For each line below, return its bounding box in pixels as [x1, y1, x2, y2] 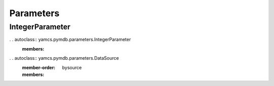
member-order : [22, 64, 56, 70]
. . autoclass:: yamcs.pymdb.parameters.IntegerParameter [9, 36, 131, 42]
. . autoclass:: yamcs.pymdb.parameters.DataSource [9, 55, 119, 61]
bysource [62, 64, 82, 70]
